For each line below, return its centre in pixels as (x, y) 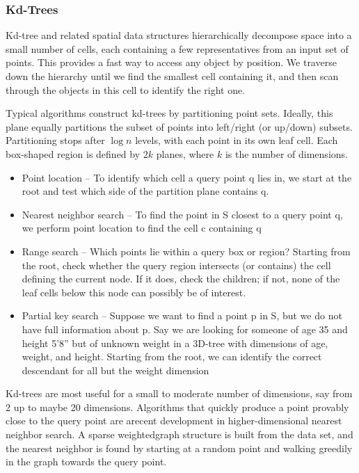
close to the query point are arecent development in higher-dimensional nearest (174, 420)
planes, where (185, 153)
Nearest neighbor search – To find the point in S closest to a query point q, (182, 214)
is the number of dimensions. (286, 153)
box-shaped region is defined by (73, 153)
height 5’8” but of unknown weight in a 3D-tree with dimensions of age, (175, 343)
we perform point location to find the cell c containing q (142, 228)
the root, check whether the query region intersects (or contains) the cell (176, 265)
